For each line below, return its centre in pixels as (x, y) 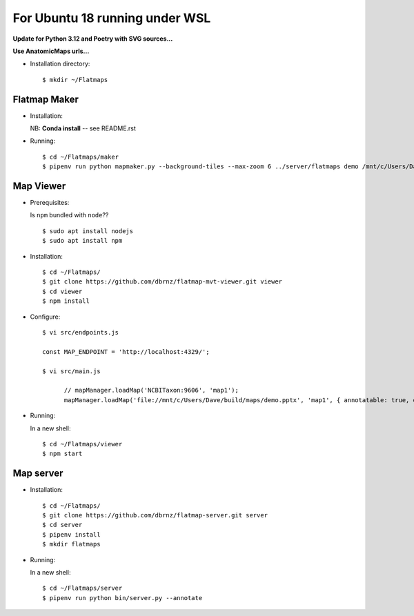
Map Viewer (39, 186)
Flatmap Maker (46, 99)
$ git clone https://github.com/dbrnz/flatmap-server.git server (155, 515)
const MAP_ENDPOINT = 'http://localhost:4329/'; (126, 351)
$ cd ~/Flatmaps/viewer (82, 444)
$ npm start (62, 454)
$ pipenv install (71, 534)
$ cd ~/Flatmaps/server (82, 588)
